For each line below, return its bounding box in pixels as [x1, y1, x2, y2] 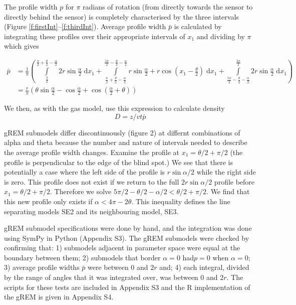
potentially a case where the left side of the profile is [4, 167, 165, 177]
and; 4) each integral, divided [159, 262, 249, 272]
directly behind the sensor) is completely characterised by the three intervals [4, 11, 239, 22]
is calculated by [174, 21, 222, 32]
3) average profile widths [4, 262, 80, 272]
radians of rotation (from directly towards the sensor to [83, 2, 253, 12]
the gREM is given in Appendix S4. [4, 291, 114, 302]
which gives [4, 41, 39, 51]
